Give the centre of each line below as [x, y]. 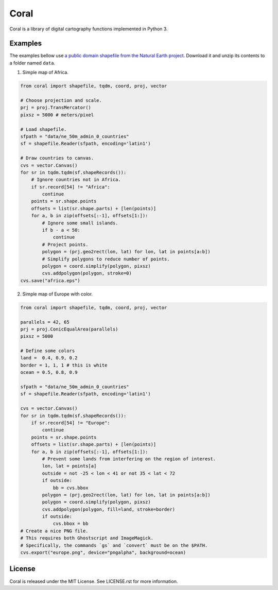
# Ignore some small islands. [80, 223]
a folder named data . [32, 63]
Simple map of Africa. [46, 73]
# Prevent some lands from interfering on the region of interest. [129, 459]
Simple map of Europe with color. [57, 294]
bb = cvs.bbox [71, 488]
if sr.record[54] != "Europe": [71, 423]
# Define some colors [48, 351]
